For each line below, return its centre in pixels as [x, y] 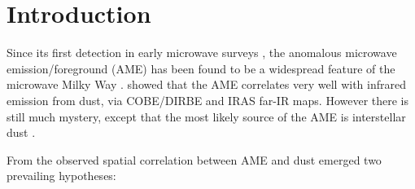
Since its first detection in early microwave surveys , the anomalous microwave [202, 53]
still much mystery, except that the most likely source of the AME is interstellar [206, 116]
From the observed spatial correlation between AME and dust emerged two [194, 159]
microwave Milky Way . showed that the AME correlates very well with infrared [206, 84]
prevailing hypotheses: [61, 176]
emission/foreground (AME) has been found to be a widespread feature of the [201, 68]
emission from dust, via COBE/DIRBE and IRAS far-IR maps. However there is [208, 100]
